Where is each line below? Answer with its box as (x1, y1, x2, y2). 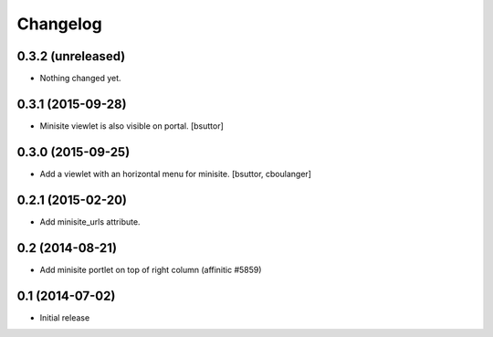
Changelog (16, 14, 102, 34)
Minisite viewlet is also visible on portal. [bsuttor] (39, 120, 224, 132)
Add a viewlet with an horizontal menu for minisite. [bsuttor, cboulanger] (39, 168, 312, 179)
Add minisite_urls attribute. (39, 216, 141, 227)
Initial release (39, 311, 90, 323)
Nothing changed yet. (39, 73, 122, 84)
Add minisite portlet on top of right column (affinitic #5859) (39, 264, 262, 275)
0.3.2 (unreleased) (16, 48, 126, 64)
